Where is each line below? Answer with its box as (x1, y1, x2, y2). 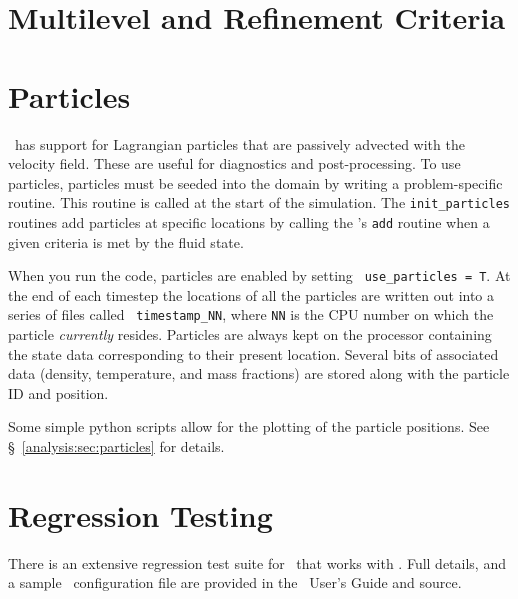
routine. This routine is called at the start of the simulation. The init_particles (8, 192, 510, 213)
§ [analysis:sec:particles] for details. (8, 436, 225, 457)
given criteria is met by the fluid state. (8, 231, 244, 252)
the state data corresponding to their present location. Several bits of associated (8, 343, 499, 364)
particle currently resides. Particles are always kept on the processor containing (8, 324, 492, 345)
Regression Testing (8, 494, 273, 535)
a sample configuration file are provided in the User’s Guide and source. (8, 572, 462, 593)
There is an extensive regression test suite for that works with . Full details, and (8, 552, 506, 573)
